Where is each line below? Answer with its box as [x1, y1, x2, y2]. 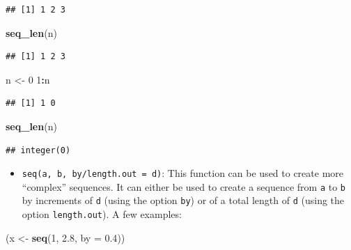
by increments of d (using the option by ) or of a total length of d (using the [22, 193, 345, 208]
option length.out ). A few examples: [22, 207, 182, 221]
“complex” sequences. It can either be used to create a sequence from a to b [22, 179, 346, 194]
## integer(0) [6, 145, 71, 155]
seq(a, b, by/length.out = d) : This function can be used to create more [22, 166, 344, 180]
